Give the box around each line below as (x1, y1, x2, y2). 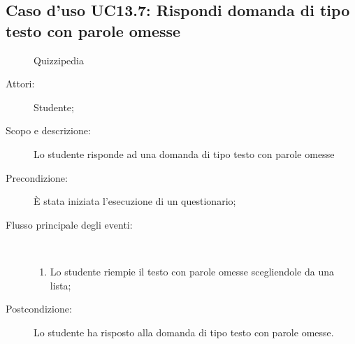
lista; (50, 278, 71, 292)
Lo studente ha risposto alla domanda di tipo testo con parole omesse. (34, 324, 334, 339)
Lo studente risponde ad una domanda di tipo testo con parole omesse (34, 146, 335, 161)
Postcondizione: (6, 301, 72, 316)
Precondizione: (6, 170, 68, 185)
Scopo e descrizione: (6, 123, 91, 138)
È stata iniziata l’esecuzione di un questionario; (34, 194, 236, 208)
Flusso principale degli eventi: (6, 217, 133, 231)
